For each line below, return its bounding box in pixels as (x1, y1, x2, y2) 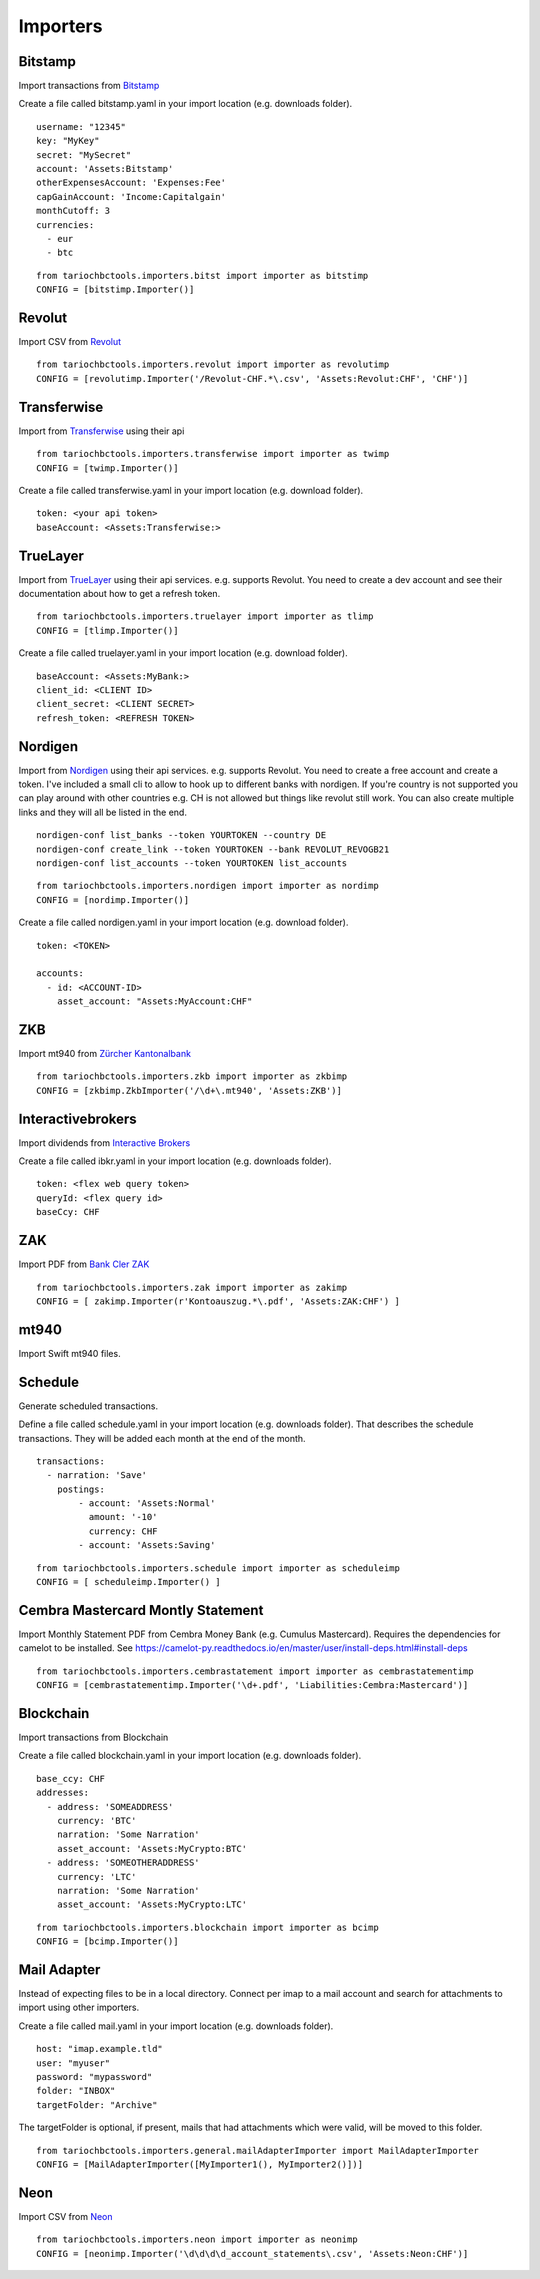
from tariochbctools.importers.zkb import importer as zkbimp (36, 1071, 348, 1082)
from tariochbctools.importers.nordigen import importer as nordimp (36, 880, 379, 892)
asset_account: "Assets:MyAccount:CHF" (56, 996, 253, 1007)
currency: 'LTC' (56, 1871, 137, 1882)
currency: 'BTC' (56, 1815, 137, 1826)
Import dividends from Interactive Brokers (18, 1136, 191, 1149)
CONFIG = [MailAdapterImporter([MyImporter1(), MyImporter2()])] (36, 2158, 364, 2170)
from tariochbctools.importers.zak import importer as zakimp (36, 1281, 348, 1293)
